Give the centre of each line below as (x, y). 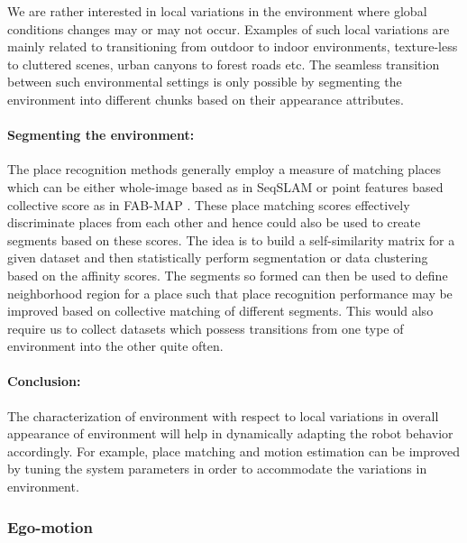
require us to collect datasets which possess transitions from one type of (206, 328)
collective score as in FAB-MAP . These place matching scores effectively (209, 204)
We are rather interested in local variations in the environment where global (217, 11)
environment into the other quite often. (115, 346)
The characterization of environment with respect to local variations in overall (223, 415)
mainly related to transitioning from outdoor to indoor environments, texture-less (233, 46)
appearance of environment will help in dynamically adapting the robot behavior (230, 433)
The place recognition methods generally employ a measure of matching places (224, 169)
